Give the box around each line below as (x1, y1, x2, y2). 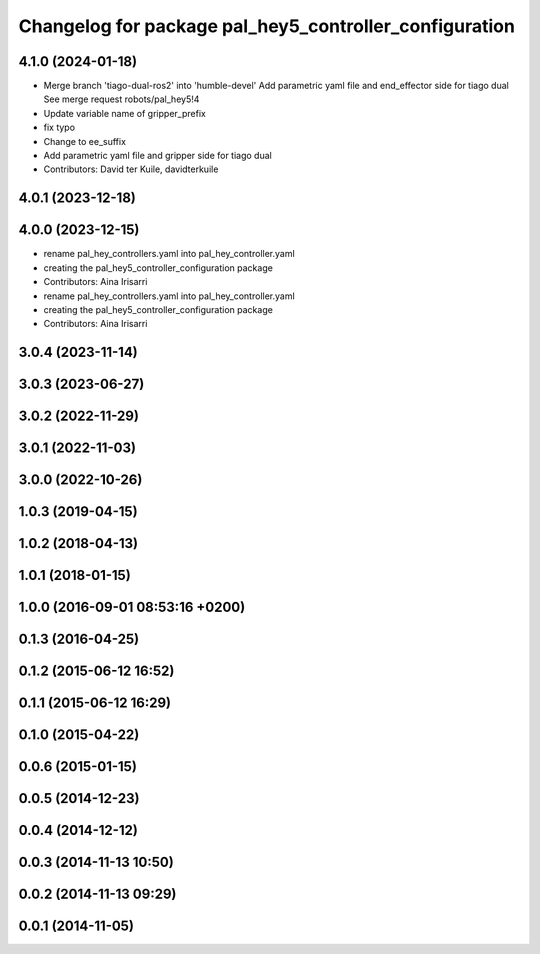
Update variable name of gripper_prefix (43, 107, 207, 119)
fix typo (43, 121, 75, 134)
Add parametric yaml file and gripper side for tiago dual (43, 150, 272, 162)
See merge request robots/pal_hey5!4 (43, 93, 200, 105)
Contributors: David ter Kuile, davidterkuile (43, 163, 219, 175)
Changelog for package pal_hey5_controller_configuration (18, 15, 515, 37)
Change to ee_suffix (43, 135, 127, 147)
